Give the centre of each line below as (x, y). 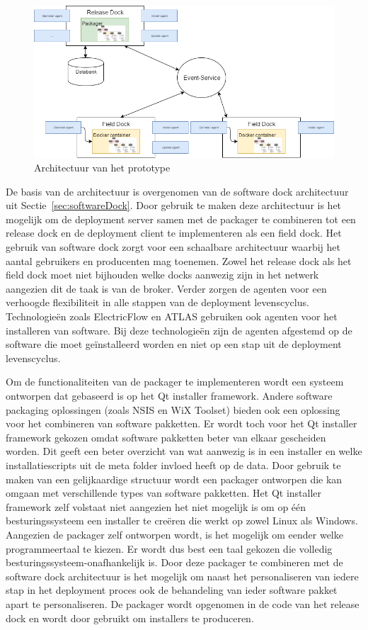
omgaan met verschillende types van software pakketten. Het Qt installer (164, 493)
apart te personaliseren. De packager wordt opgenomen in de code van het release (183, 603)
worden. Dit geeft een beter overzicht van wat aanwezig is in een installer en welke (184, 451)
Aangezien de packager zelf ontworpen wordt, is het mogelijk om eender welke (174, 534)
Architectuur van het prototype (102, 168)
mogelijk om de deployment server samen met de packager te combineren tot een (181, 219)
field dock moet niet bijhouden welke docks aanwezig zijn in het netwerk (162, 275)
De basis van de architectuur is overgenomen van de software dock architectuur (177, 191)
